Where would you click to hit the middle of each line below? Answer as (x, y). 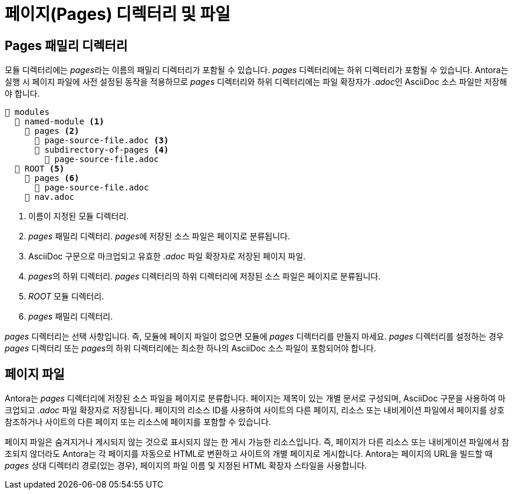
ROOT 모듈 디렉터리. (66, 297)
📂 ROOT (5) (39, 169)
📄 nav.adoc (50, 197)
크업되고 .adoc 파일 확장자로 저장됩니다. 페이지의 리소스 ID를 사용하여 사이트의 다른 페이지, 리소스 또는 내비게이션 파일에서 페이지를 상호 (255, 410)
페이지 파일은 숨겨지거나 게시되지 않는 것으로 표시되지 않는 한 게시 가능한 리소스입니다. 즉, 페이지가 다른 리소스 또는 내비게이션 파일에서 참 (257, 442)
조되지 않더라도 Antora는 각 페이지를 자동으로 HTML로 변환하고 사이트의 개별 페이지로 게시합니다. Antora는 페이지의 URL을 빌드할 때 (249, 454)
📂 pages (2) (52, 131)
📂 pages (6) (52, 178)
